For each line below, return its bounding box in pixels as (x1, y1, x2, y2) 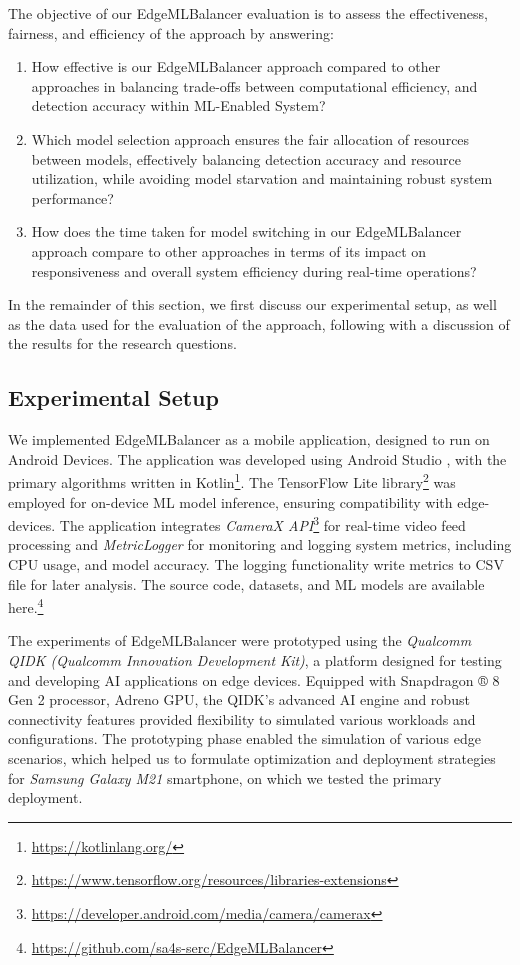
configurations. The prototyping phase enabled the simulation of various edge (8, 728, 481, 749)
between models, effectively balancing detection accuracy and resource (31, 148, 461, 169)
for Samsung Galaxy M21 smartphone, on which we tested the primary (8, 767, 442, 788)
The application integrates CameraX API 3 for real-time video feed (59, 512, 466, 535)
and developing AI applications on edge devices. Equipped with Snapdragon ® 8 (8, 669, 500, 690)
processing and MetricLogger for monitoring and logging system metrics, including (8, 534, 512, 555)
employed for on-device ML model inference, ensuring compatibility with (8, 491, 453, 512)
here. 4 (8, 594, 44, 617)
